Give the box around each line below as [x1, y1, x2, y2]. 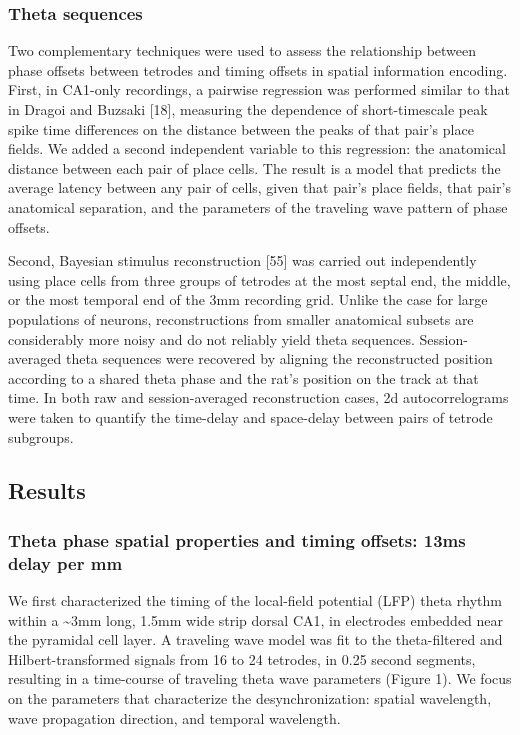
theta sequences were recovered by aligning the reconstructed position [65, 348, 493, 369]
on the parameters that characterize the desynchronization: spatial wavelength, [8, 687, 492, 708]
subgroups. [8, 426, 74, 447]
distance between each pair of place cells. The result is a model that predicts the [8, 157, 501, 178]
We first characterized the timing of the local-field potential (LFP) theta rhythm [8, 590, 502, 611]
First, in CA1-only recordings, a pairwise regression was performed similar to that [8, 79, 510, 100]
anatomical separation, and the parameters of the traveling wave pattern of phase [8, 196, 508, 217]
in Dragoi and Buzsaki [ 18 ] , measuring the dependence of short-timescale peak [8, 99, 488, 119]
